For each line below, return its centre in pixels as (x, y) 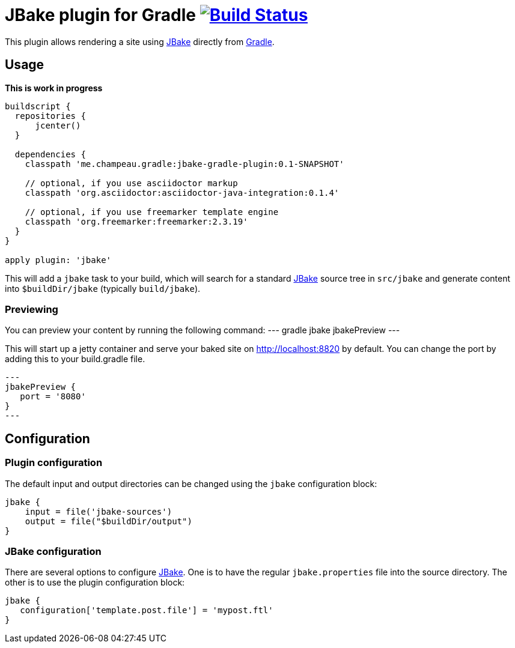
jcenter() (58, 125)
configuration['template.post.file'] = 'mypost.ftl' (147, 610)
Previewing (32, 309)
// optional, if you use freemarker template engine (152, 212)
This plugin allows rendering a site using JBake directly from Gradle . (140, 41)
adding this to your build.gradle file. (75, 359)
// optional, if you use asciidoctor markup (131, 183)
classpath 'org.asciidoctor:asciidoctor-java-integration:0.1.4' (182, 192)
